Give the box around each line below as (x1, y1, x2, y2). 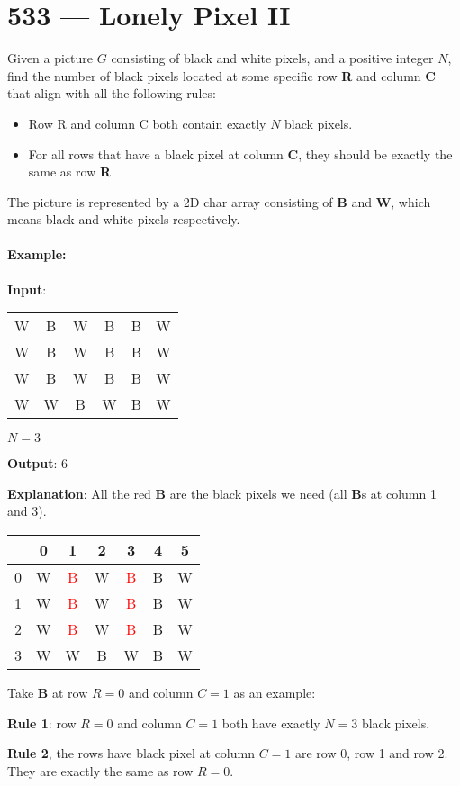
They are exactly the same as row (7, 761, 194, 780)
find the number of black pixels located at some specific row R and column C (7, 66, 436, 85)
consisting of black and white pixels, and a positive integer (111, 49, 434, 68)
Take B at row (7, 683, 88, 702)
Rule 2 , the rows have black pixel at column (7, 744, 255, 763)
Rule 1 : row (7, 713, 77, 732)
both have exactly (221, 713, 320, 732)
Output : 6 (7, 454, 68, 473)
